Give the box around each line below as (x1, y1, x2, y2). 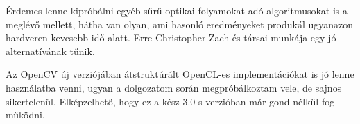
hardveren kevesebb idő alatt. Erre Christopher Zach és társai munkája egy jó (6, 30, 336, 45)
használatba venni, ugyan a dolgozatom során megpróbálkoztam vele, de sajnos (6, 80, 342, 94)
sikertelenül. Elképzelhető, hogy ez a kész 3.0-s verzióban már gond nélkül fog (6, 94, 335, 108)
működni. (6, 107, 45, 122)
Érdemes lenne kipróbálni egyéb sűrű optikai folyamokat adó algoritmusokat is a (6, 3, 348, 17)
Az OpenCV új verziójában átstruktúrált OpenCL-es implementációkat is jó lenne (6, 67, 354, 81)
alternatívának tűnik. (6, 43, 95, 58)
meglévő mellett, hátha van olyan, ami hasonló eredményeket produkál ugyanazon (6, 17, 354, 31)
